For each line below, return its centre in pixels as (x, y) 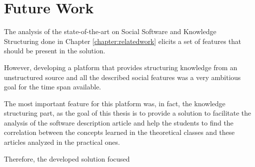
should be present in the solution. (55, 51)
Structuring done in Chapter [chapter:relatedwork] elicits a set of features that (123, 41)
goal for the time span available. (53, 87)
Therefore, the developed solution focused (67, 158)
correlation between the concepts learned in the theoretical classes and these (119, 132)
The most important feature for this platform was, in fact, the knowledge (115, 103)
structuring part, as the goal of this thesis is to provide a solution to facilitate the (128, 113)
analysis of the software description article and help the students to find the (119, 122)
